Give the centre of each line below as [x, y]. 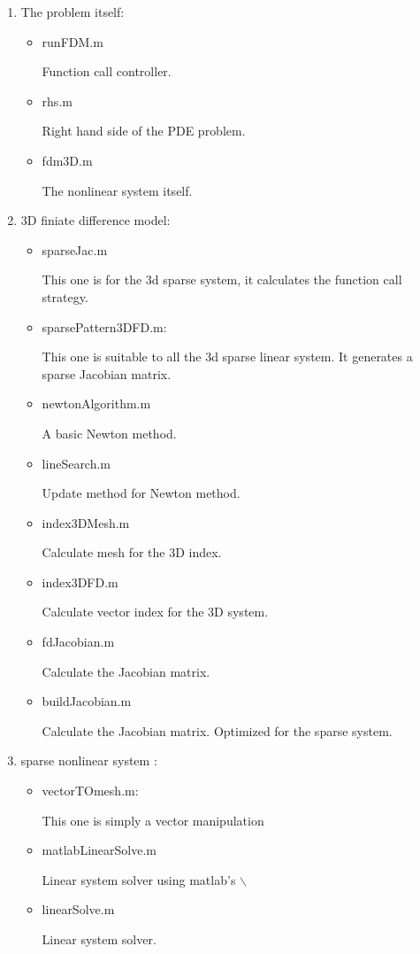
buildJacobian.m [87, 701]
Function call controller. [107, 71]
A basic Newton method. [109, 433]
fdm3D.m [67, 160]
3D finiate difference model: [95, 220]
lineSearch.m [76, 463]
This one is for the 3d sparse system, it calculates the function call [222, 279]
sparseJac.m [75, 249]
